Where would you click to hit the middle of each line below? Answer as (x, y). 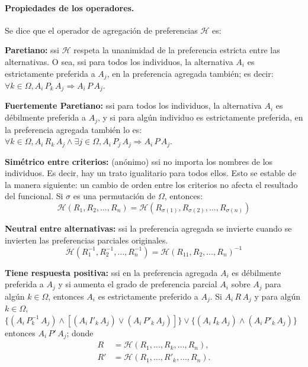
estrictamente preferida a (50, 73)
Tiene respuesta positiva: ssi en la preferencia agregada (111, 272)
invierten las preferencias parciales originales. (86, 240)
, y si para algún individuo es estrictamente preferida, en (200, 117)
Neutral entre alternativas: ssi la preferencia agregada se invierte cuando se (148, 228)
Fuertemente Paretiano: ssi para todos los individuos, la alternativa (133, 105)
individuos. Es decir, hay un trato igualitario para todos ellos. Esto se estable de (150, 173)
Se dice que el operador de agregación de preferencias (101, 30)
